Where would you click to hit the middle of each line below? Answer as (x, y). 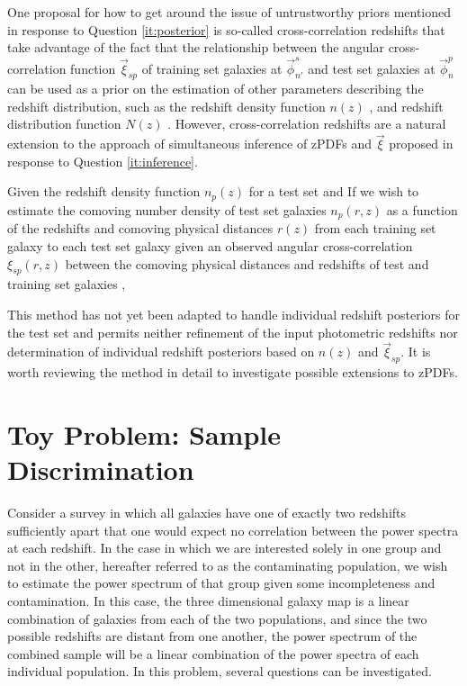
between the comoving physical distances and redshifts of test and (247, 263)
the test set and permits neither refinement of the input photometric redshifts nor (233, 332)
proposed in (421, 144)
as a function (422, 209)
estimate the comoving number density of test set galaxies (167, 209)
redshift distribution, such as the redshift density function (166, 106)
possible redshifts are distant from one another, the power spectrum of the (212, 636)
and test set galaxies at (372, 68)
